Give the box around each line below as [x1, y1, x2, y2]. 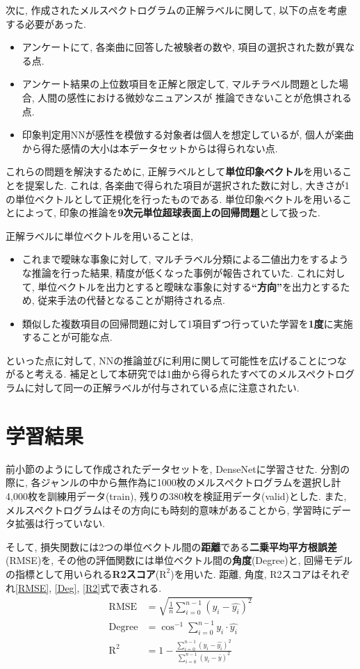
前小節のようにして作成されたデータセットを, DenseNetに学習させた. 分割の [6, 461, 350, 476]
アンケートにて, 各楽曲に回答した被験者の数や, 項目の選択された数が [22, 40, 336, 54]
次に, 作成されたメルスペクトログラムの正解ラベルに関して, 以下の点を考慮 [6, 3, 347, 17]
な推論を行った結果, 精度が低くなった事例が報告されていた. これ [22, 265, 316, 280]
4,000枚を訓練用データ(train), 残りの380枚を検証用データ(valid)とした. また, [6, 488, 347, 503]
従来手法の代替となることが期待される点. [38, 293, 225, 307]
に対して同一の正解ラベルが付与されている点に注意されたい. [24, 380, 300, 395]
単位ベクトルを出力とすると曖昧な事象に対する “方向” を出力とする [38, 279, 341, 293]
